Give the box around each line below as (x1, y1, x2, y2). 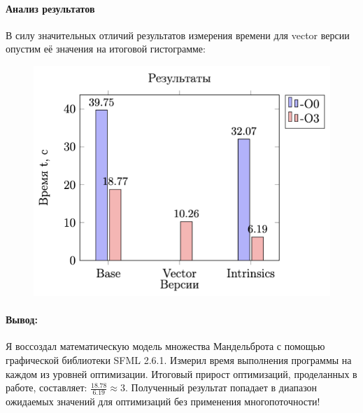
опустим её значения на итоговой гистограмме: (6, 41, 206, 56)
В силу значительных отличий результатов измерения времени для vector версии (6, 27, 350, 42)
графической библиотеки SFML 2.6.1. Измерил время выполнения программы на (6, 352, 352, 367)
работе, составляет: (6, 380, 87, 395)
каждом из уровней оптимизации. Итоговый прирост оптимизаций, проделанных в (6, 366, 357, 381)
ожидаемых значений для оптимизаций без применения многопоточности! (6, 393, 320, 408)
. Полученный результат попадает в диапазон (124, 380, 318, 395)
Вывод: (6, 312, 38, 327)
